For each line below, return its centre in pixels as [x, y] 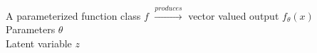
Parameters [31, 29]
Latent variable [39, 43]
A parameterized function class [73, 15]
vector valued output [234, 15]
